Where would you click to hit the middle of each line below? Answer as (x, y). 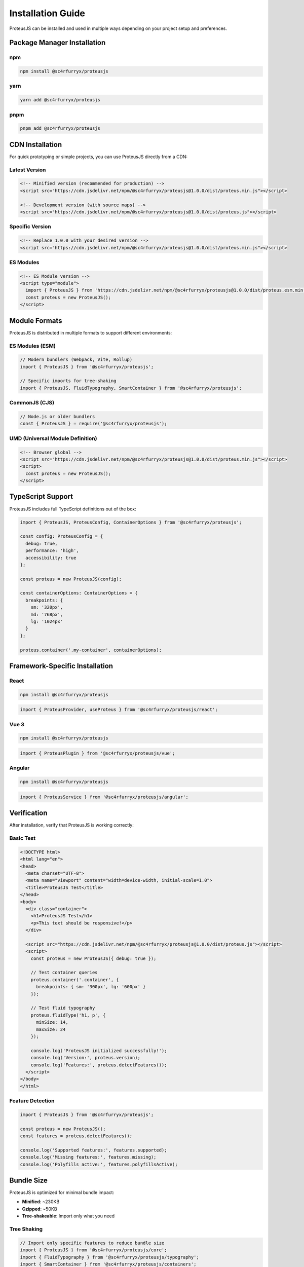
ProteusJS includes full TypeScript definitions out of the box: (73, 509)
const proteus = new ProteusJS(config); (71, 579)
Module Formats (36, 321)
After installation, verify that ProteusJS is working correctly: (72, 825)
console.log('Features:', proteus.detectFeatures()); (99, 1065)
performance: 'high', (52, 551)
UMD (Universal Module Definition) (53, 438)
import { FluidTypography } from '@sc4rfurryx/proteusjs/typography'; (110, 1257)
